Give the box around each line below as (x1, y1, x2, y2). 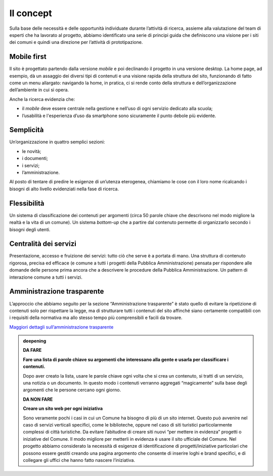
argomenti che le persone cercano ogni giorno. (23, 387, 121, 393)
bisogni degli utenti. (9, 226, 51, 232)
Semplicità (9, 126, 44, 134)
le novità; (22, 148, 41, 154)
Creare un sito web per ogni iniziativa (23, 405, 103, 411)
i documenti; (22, 155, 48, 162)
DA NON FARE (23, 396, 53, 402)
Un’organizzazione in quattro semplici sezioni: (9, 139, 105, 145)
